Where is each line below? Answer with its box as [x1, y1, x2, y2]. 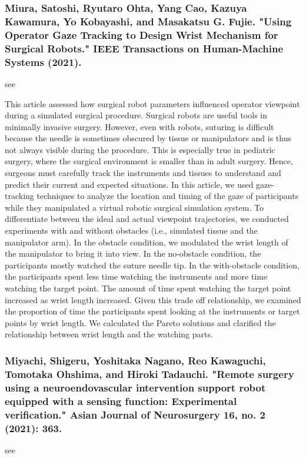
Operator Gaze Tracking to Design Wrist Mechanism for [5, 27, 278, 42]
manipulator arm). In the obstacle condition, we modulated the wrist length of [5, 235, 288, 248]
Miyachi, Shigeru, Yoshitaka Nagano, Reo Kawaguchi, [5, 353, 266, 367]
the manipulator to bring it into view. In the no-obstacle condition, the [5, 247, 261, 260]
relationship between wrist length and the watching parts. [5, 328, 213, 340]
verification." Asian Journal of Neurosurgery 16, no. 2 [5, 407, 265, 422]
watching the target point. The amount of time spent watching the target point [5, 282, 291, 294]
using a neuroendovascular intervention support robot [5, 380, 266, 394]
